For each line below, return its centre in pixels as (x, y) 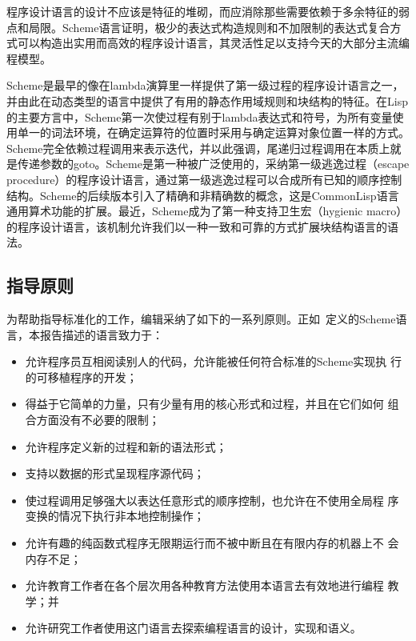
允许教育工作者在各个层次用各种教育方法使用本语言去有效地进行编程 (204, 585)
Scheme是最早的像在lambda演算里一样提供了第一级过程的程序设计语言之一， (205, 85)
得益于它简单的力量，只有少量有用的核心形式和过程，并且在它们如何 (204, 404)
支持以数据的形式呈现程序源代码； (115, 473)
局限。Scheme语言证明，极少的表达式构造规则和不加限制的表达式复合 (209, 27)
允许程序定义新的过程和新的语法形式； (126, 446)
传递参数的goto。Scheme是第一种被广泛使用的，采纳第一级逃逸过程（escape (213, 164)
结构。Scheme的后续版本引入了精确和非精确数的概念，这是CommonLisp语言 (203, 195)
